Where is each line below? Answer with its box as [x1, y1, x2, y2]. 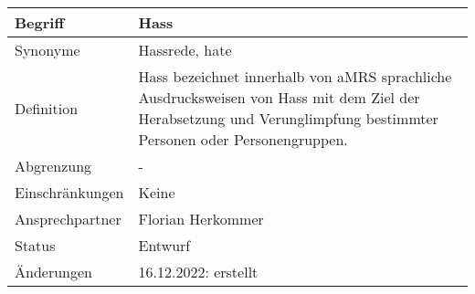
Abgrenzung [15, 155, 92, 176]
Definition [15, 97, 79, 119]
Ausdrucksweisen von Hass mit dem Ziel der [138, 87, 420, 108]
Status [15, 235, 56, 256]
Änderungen [15, 261, 92, 282]
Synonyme [15, 39, 80, 60]
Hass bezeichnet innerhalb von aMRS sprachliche [138, 66, 452, 87]
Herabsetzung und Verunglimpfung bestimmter [138, 108, 438, 129]
